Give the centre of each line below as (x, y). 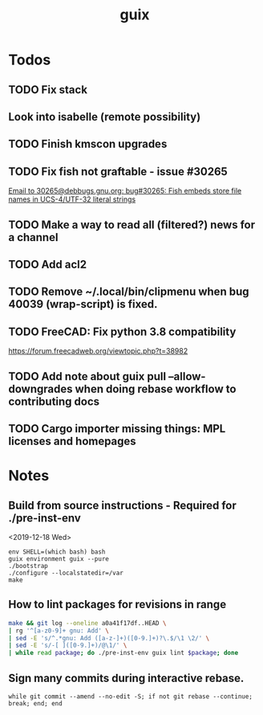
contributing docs (54, 401)
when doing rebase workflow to (156, 388)
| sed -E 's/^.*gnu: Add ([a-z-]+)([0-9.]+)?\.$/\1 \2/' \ (109, 638)
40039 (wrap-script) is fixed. (83, 304)
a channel (33, 237)
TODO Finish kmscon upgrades (88, 144)
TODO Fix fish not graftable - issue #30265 (118, 172)
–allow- (187, 376)
